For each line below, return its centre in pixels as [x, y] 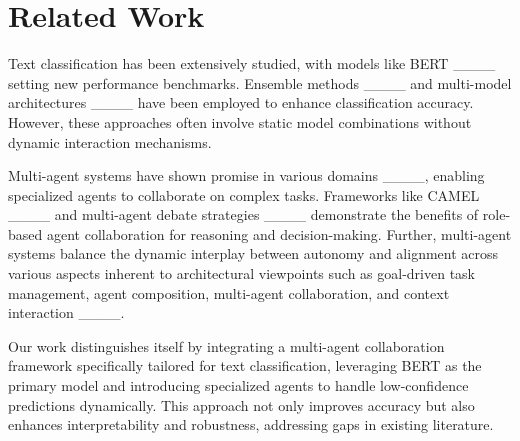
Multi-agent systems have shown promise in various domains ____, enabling [246, 175]
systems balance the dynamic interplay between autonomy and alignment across [253, 253]
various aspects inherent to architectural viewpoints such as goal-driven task [241, 273]
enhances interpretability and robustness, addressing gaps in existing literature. [251, 424]
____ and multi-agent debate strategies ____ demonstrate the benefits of [243, 214]
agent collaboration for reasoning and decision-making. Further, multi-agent [279, 233]
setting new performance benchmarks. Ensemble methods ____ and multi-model [260, 82]
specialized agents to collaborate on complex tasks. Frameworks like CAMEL [244, 194]
